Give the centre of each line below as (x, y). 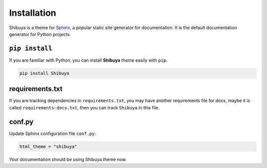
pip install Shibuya (44, 73)
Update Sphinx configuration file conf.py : (52, 134)
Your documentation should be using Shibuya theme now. (68, 159)
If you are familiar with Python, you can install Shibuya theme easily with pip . (88, 60)
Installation (33, 13)
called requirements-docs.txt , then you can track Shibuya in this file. (84, 107)
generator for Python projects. (40, 34)
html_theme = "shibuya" (48, 146)
